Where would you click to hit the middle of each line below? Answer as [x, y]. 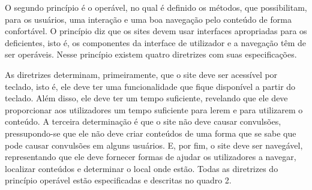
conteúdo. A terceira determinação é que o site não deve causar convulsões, [143, 121]
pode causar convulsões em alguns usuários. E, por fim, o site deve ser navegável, [154, 145]
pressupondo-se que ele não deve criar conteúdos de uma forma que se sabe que [151, 133]
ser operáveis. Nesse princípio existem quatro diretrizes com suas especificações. [151, 54]
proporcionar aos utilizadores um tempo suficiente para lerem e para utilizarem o [154, 109]
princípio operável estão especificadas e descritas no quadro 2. [118, 180]
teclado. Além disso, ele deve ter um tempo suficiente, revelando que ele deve [146, 98]
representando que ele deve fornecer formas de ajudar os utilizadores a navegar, [151, 157]
